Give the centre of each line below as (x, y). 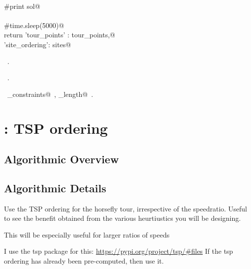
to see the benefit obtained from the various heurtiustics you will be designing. (123, 218)
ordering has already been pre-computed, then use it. (84, 261)
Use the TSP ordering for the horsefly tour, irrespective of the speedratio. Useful (126, 208)
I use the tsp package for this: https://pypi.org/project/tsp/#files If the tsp (119, 251)
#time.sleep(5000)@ (34, 25)
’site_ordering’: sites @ (38, 44)
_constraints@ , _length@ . (50, 94)
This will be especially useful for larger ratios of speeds (87, 234)
